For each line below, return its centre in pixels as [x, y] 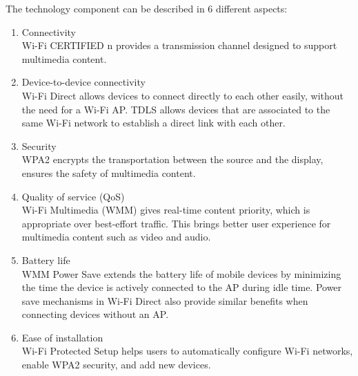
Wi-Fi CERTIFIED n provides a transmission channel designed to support [179, 45]
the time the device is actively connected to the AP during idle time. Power [182, 287]
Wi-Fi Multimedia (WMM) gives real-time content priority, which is [166, 210]
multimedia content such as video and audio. [116, 237]
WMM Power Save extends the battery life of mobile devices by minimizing [181, 273]
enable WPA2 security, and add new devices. [116, 365]
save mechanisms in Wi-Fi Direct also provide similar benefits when [165, 300]
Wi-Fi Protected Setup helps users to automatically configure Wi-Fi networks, [187, 351]
